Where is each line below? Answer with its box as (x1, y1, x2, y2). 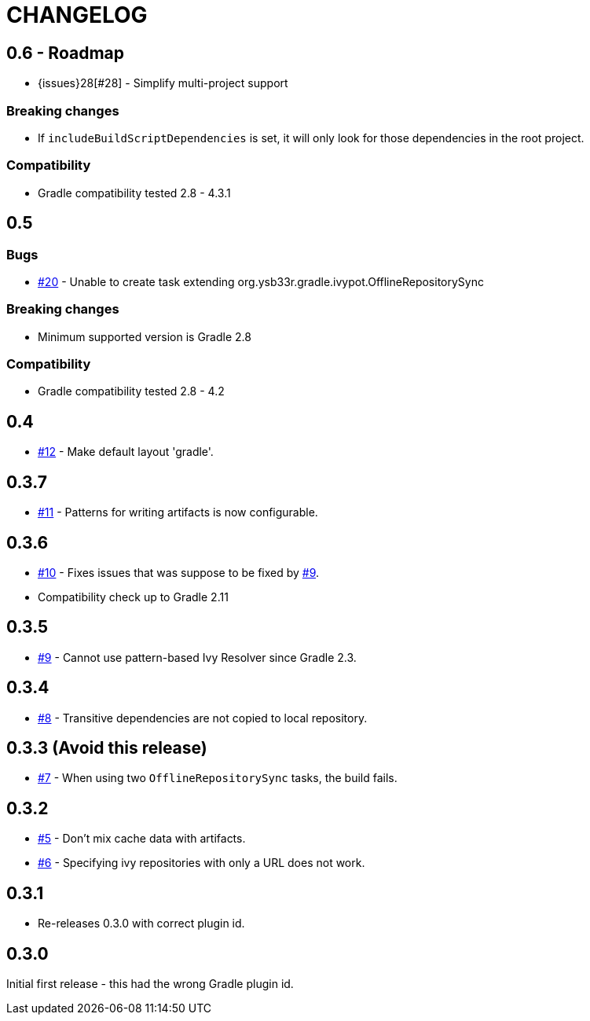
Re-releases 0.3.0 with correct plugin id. (38, 916, 245, 931)
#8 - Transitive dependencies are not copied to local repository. (38, 711, 368, 725)
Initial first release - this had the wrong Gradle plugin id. (6, 976, 294, 990)
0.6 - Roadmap (6, 42, 124, 63)
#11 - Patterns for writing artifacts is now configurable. (38, 505, 318, 520)
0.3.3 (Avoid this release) (6, 738, 207, 758)
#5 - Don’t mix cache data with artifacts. (38, 832, 246, 846)
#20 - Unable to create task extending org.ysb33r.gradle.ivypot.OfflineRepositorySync (38, 274, 484, 288)
